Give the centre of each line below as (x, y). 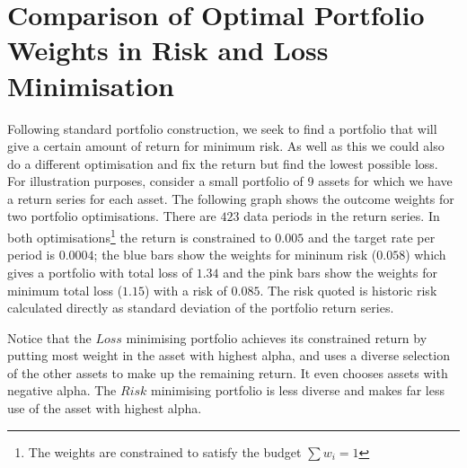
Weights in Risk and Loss (168, 50)
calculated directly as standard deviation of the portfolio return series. (201, 308)
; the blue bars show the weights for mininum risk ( (235, 255)
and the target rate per (371, 237)
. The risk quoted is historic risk (348, 290)
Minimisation (91, 85)
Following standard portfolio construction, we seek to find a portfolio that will (222, 128)
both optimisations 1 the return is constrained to (139, 236)
